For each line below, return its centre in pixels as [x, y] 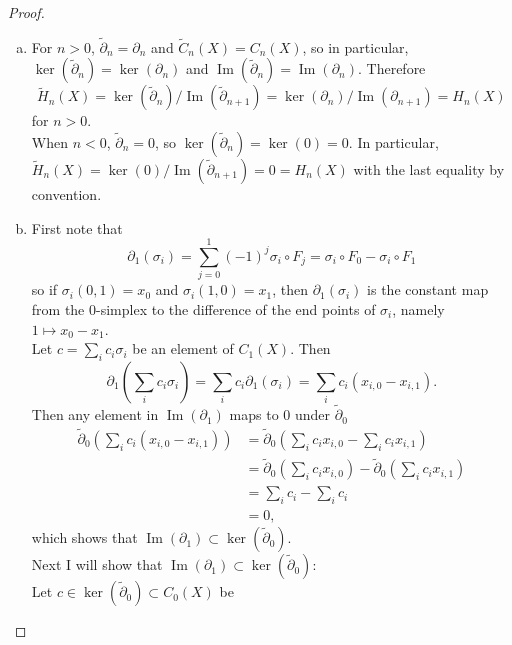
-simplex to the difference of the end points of [236, 308]
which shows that [84, 537]
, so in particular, [355, 46]
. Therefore [391, 68]
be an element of [183, 348]
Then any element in [95, 414]
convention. [66, 194]
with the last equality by [429, 169]
